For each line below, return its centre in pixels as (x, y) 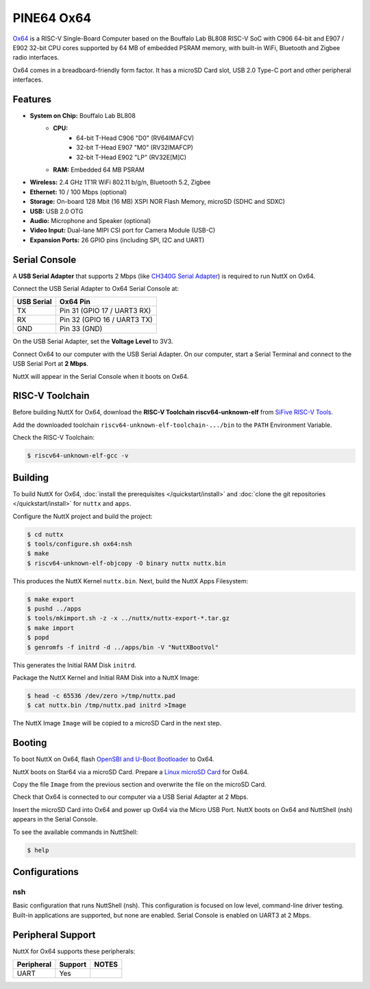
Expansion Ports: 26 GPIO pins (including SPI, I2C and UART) (117, 240)
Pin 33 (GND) (81, 329)
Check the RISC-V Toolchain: (54, 438)
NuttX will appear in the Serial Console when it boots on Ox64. (101, 376)
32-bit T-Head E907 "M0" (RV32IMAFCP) (135, 148)
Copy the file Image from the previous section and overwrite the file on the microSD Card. (139, 784)
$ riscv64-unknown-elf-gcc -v (78, 456)
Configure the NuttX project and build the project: (83, 516)
